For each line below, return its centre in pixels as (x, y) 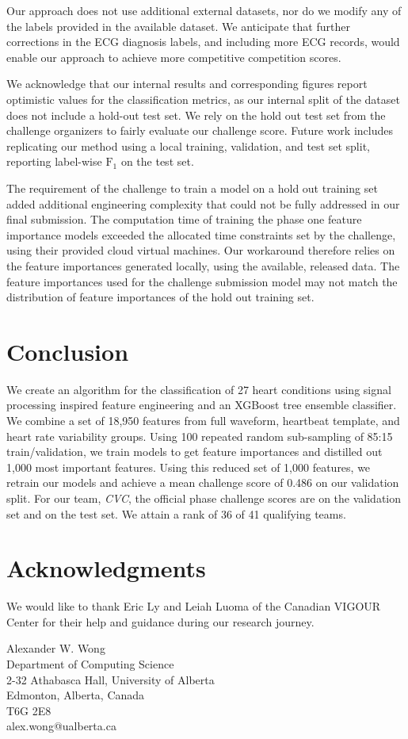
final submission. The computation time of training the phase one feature (184, 219)
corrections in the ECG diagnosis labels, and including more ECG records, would (203, 42)
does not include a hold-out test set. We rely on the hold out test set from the (196, 115)
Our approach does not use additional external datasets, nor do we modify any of (204, 10)
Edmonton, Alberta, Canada (76, 695)
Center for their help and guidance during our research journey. (160, 621)
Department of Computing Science (90, 664)
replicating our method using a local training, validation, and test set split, (188, 146)
